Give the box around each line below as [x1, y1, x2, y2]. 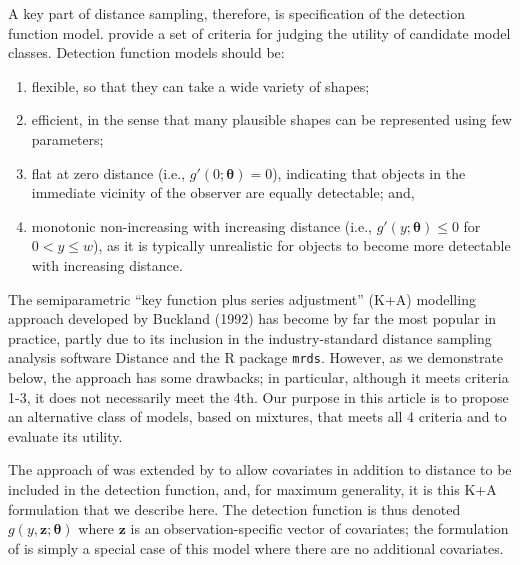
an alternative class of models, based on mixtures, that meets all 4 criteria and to [8, 406, 507, 427]
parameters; [31, 128, 104, 149]
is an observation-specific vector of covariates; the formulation [130, 518, 509, 539]
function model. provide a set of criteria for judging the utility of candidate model [8, 22, 511, 43]
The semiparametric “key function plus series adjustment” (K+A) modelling [8, 288, 476, 309]
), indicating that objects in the [272, 162, 466, 183]
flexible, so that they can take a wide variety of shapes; [31, 75, 370, 96]
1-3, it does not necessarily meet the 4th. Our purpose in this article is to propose [8, 386, 509, 407]
